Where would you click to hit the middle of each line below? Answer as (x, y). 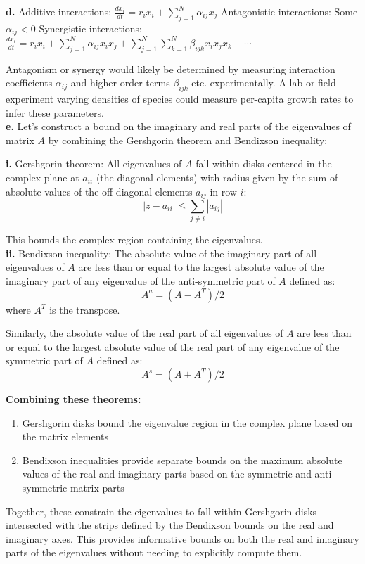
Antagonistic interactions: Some (289, 11)
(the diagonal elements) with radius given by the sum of (217, 177)
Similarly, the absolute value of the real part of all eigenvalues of (145, 333)
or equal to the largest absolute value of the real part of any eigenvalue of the (173, 346)
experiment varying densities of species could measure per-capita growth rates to (180, 98)
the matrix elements (65, 436)
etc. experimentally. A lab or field (264, 83)
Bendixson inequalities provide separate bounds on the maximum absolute (182, 460)
